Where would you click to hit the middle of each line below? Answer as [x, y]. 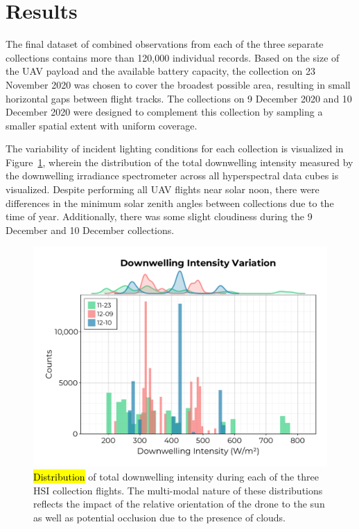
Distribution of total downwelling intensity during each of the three [176, 477]
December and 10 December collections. [90, 230]
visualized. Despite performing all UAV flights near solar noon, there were [163, 189]
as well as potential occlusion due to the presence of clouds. [159, 517]
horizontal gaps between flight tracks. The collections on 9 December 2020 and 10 [179, 98]
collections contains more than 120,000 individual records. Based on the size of [173, 57]
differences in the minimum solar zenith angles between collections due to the [170, 203]
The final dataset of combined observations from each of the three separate [165, 44]
